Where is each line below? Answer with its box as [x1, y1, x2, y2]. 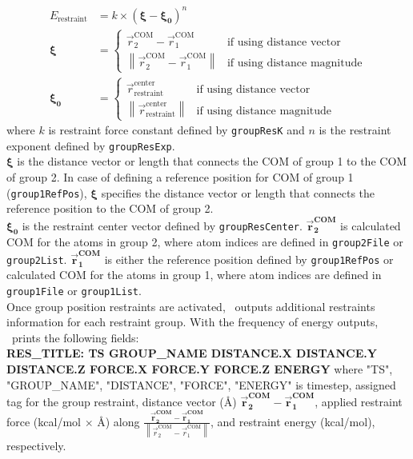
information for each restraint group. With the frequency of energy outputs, [6, 313, 379, 330]
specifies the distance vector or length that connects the [101, 184, 375, 201]
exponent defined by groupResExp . [6, 137, 175, 154]
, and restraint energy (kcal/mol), [210, 413, 375, 429]
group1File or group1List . [6, 281, 142, 298]
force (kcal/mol [6, 413, 81, 429]
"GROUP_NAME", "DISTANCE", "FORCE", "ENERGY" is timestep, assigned [6, 376, 396, 393]
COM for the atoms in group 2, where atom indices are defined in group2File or [6, 233, 403, 250]
